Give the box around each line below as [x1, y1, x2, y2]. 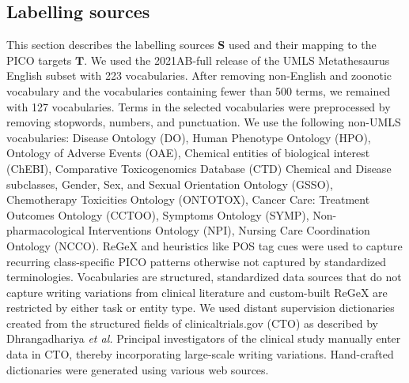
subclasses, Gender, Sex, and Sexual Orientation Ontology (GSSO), [6, 175, 333, 192]
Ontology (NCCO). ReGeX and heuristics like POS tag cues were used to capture [6, 237, 403, 253]
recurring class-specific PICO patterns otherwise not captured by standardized [6, 253, 387, 269]
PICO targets [6, 51, 72, 68]
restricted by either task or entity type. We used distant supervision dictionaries [6, 299, 395, 316]
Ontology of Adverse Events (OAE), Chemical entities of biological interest [6, 145, 370, 161]
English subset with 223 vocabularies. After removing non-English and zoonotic [6, 67, 392, 84]
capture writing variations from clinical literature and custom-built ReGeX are [6, 283, 388, 300]
